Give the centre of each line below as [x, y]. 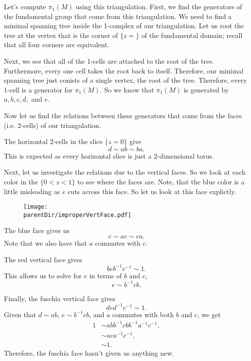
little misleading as [32, 191]
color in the [21, 181]
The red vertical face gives [43, 259]
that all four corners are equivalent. [57, 45]
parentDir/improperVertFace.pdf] [77, 215]
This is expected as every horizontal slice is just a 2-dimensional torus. [109, 155]
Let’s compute [25, 6]
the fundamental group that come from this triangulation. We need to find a [118, 16]
